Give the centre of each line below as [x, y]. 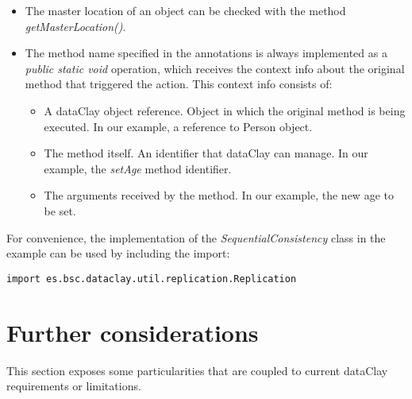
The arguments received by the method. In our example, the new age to [219, 195]
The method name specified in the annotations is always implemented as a [206, 53]
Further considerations [133, 332]
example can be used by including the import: [118, 253]
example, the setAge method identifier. [138, 168]
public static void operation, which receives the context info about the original [215, 68]
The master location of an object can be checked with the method [185, 10]
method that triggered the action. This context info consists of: [179, 84]
